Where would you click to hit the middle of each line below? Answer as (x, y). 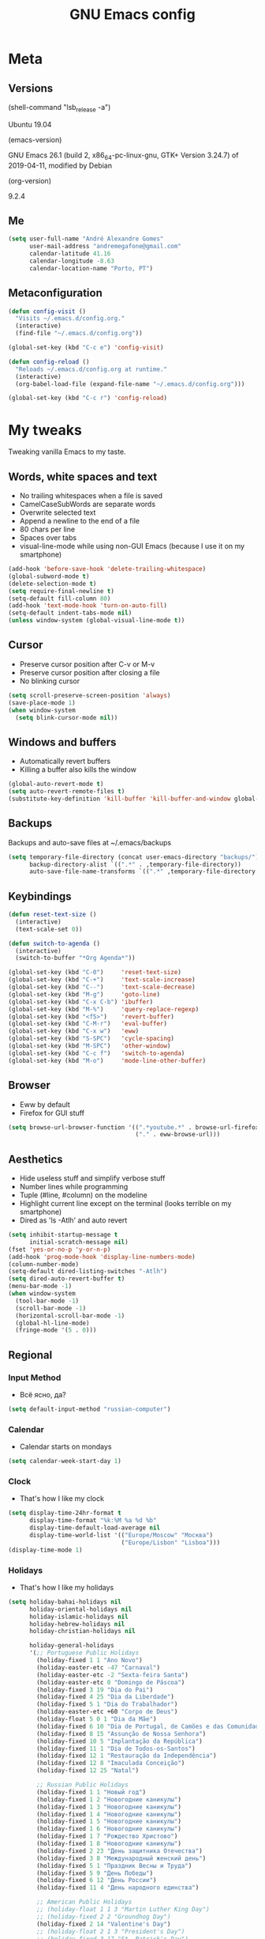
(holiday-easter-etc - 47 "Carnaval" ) (98, 1667)
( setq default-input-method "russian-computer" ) (90, 1409)
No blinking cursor (50, 681)
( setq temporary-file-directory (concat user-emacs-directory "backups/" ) (134, 857)
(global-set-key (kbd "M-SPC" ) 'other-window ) (90, 1046)
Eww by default (45, 1104)
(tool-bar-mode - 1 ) (47, 1301)
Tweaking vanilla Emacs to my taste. (67, 452)
